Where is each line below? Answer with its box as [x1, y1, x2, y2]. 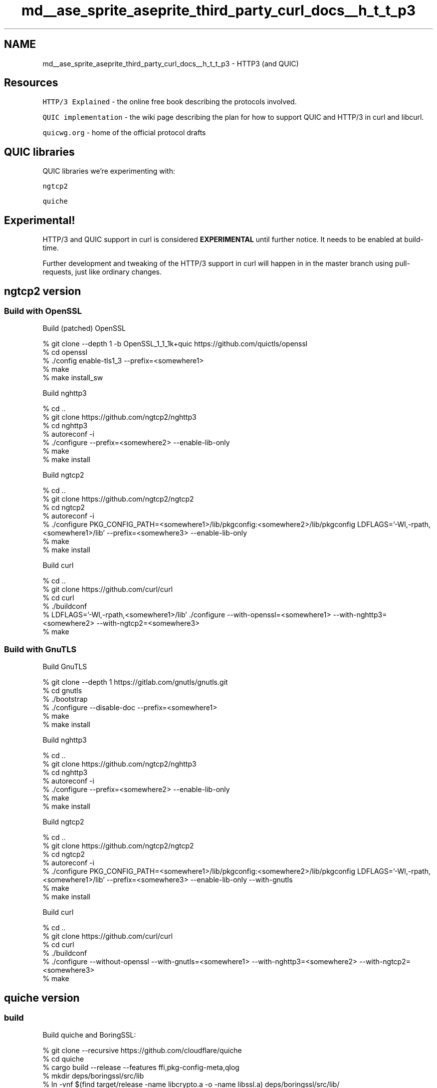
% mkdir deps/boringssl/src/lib [42, 1072, 144, 1081]
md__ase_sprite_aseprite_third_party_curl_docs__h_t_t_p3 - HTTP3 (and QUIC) [42, 59, 299, 68]
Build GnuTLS [42, 662, 87, 671]
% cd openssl [42, 348, 88, 357]
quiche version [4, 991, 80, 1004]
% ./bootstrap [42, 695, 88, 704]
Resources [4, 76, 58, 89]
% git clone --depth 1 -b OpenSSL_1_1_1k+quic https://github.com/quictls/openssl [42, 339, 308, 348]
